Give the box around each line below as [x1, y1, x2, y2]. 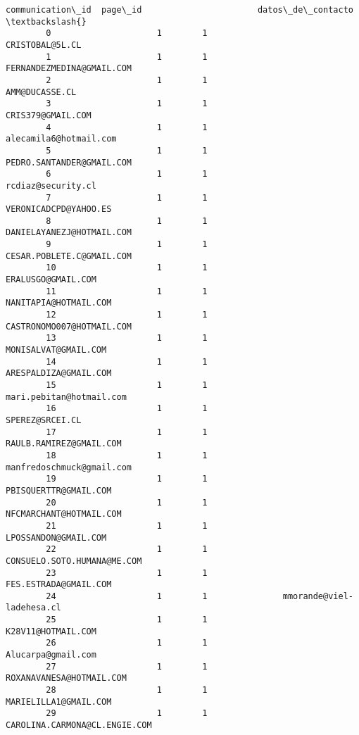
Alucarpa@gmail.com [6, 650, 96, 660]
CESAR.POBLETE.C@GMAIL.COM [6, 251, 132, 261]
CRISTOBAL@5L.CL [6, 39, 82, 50]
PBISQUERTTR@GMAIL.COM [6, 485, 112, 496]
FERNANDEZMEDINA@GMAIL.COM [6, 63, 132, 74]
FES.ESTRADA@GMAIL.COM [6, 579, 112, 590]
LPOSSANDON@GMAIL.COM [6, 532, 107, 543]
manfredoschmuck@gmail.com [6, 462, 132, 472]
